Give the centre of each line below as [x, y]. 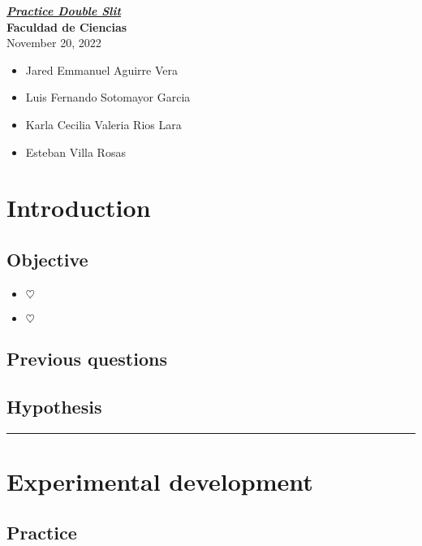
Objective [47, 259]
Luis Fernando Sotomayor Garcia [108, 97]
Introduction [79, 208]
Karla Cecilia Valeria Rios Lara [103, 124]
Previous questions [87, 359]
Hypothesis [54, 406]
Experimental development [160, 481]
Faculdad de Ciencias [67, 26]
